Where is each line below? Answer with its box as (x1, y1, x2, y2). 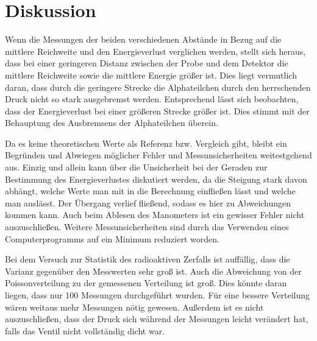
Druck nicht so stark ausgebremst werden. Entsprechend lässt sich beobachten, (5, 93, 299, 105)
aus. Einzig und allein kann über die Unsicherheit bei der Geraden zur (5, 161, 268, 174)
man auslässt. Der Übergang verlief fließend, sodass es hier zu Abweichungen (5, 196, 291, 209)
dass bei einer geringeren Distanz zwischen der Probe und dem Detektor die (5, 57, 288, 69)
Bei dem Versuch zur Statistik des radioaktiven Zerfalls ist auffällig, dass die (5, 253, 290, 265)
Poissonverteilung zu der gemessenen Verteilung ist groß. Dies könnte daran (5, 276, 287, 289)
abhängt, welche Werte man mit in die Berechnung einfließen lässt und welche (5, 185, 296, 197)
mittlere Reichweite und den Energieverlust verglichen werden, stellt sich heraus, (5, 44, 306, 57)
